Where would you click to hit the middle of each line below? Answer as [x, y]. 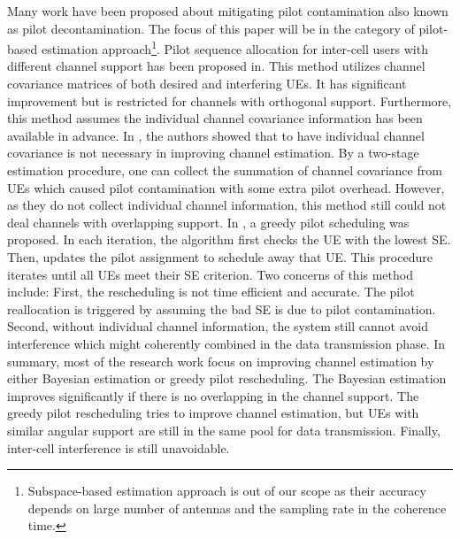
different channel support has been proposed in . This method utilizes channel [216, 66]
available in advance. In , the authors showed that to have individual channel [216, 135]
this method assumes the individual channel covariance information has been [215, 118]
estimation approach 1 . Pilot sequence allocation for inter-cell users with [234, 47]
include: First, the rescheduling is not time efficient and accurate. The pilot [211, 292]
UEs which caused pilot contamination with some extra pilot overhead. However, [226, 187]
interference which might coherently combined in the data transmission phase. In [226, 343]
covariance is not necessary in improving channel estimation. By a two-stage [213, 153]
